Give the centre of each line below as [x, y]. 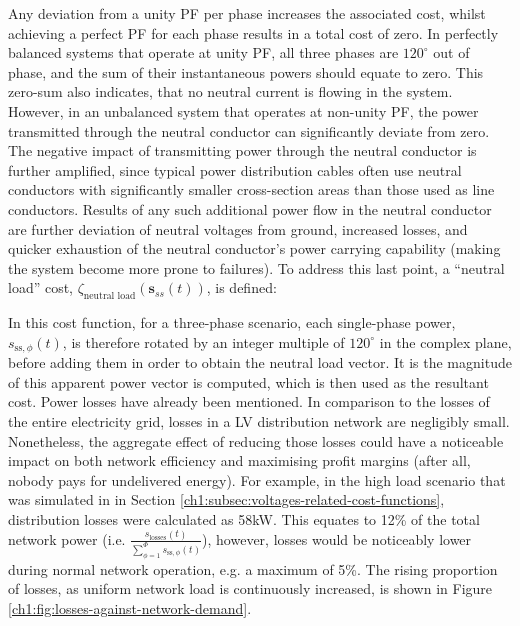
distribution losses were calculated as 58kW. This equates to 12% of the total [244, 518]
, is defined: [241, 287]
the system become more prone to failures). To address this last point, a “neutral [256, 267]
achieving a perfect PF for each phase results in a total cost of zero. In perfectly [253, 32]
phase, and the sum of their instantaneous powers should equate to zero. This [246, 71]
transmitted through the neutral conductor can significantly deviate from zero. [249, 130]
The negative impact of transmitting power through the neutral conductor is [242, 150]
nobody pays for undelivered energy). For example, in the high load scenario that [257, 479]
